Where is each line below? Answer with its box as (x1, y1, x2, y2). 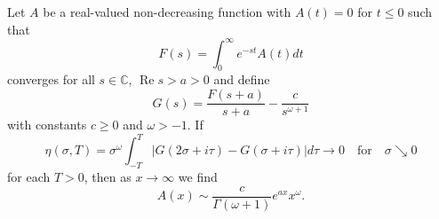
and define (213, 70, 270, 89)
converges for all (7, 70, 95, 89)
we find (178, 168, 218, 186)
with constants (7, 115, 87, 134)
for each (7, 168, 51, 186)
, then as (84, 168, 132, 186)
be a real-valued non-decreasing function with (43, 3, 291, 20)
